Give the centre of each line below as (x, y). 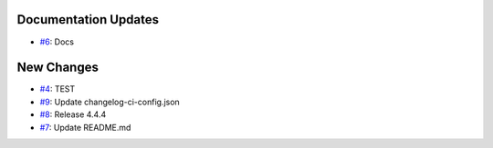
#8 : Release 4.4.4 (73, 114)
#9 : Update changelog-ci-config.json (110, 102)
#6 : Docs (57, 42)
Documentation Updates (88, 20)
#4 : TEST (58, 89)
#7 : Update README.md (85, 127)
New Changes (58, 68)
